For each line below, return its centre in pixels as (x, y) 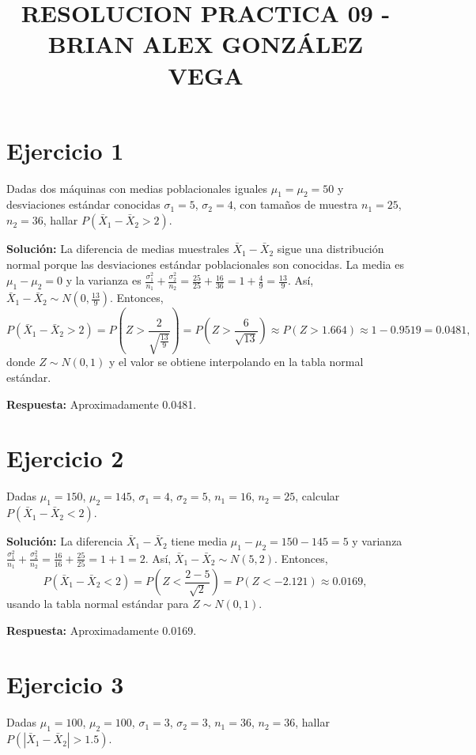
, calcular (317, 496)
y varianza (377, 541)
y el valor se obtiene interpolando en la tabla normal (236, 362)
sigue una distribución (331, 249)
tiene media (199, 541)
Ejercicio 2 (65, 458)
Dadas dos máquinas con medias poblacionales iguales (137, 188)
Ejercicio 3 (65, 684)
